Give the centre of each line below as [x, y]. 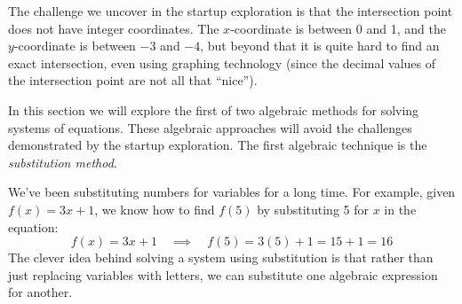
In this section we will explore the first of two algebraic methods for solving [214, 109]
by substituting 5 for [313, 209]
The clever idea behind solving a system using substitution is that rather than [221, 257]
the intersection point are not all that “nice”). [133, 80]
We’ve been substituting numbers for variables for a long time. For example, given [232, 192]
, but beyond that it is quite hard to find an [320, 46]
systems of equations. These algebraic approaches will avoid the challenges [210, 127]
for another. [40, 292]
